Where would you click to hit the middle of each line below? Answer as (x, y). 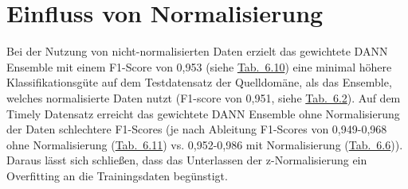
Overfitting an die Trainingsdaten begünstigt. (117, 175)
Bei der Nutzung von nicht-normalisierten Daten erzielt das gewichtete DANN (197, 51)
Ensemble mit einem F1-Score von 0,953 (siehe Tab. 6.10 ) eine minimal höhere (199, 66)
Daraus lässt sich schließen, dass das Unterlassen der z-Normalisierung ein (187, 160)
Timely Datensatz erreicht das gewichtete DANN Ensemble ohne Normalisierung (203, 113)
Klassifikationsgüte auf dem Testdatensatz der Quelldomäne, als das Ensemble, (199, 82)
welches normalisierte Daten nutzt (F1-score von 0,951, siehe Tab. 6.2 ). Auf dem (204, 97)
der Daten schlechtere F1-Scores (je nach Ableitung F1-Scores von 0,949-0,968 (197, 129)
